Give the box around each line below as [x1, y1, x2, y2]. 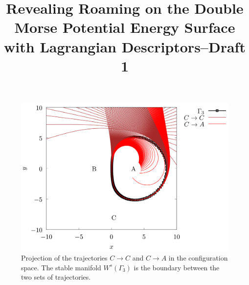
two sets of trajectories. [21, 272, 91, 282]
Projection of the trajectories [21, 253, 108, 263]
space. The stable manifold [21, 262, 101, 272]
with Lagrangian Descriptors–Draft [4, 36, 246, 56]
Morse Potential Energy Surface [14, 17, 235, 37]
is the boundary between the [134, 262, 220, 272]
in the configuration [168, 253, 228, 263]
